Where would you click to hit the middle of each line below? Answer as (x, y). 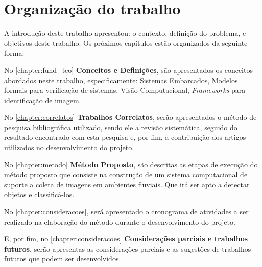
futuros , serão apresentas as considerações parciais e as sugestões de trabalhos (128, 248)
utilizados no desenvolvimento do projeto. (69, 147)
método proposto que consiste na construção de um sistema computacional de (126, 174)
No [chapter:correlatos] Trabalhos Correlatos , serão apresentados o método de (130, 117)
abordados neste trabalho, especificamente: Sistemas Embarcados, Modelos (121, 80)
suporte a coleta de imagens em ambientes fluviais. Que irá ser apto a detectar (127, 184)
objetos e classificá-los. (39, 194)
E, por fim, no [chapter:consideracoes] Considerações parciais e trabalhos (126, 239)
